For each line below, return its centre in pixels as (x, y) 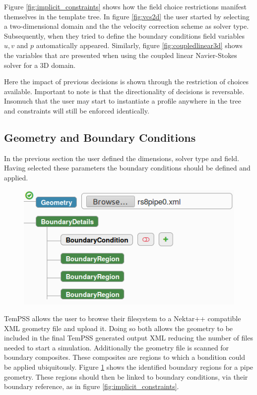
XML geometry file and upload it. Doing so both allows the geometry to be (119, 328)
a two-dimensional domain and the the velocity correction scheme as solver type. (127, 26)
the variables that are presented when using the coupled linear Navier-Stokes (121, 55)
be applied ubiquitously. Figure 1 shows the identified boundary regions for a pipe (129, 367)
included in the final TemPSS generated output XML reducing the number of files (128, 338)
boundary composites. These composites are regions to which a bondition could (125, 357)
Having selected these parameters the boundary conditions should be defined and (127, 168)
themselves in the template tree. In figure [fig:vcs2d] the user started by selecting (127, 16)
